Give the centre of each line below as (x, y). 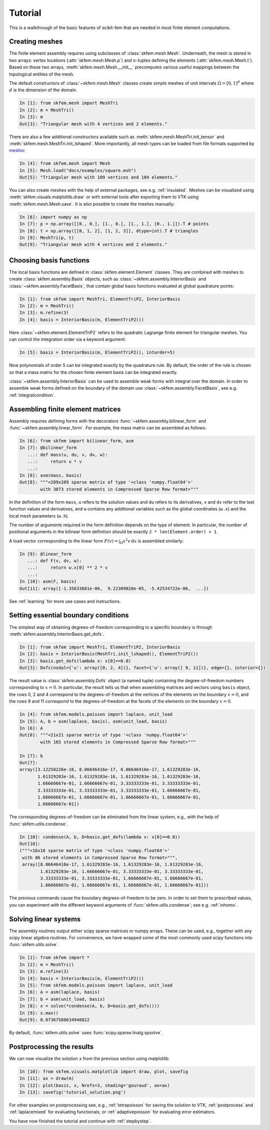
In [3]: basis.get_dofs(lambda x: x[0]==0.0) (75, 661)
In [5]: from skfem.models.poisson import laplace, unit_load (96, 985)
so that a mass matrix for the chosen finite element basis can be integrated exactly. (93, 372)
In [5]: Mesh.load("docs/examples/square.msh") (78, 170)
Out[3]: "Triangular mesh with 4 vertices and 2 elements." (93, 124)
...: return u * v (55, 462)
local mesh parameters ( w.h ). (39, 516)
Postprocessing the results (51, 1046)
